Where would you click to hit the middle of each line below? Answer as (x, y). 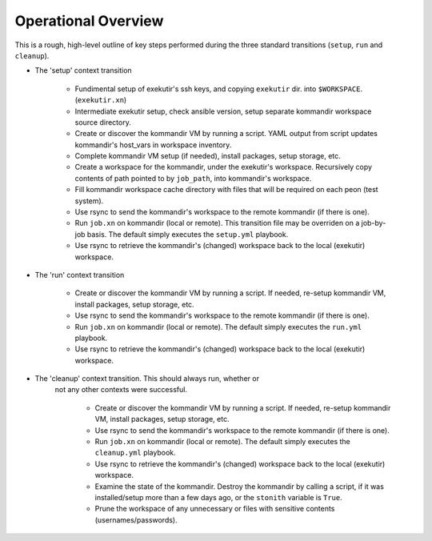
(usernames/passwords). (136, 519)
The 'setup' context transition (83, 70)
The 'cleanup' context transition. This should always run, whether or (147, 379)
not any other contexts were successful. (121, 390)
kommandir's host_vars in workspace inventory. (153, 145)
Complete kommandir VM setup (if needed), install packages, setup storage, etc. (208, 156)
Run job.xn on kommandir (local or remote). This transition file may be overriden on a (217, 223)
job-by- (374, 223)
